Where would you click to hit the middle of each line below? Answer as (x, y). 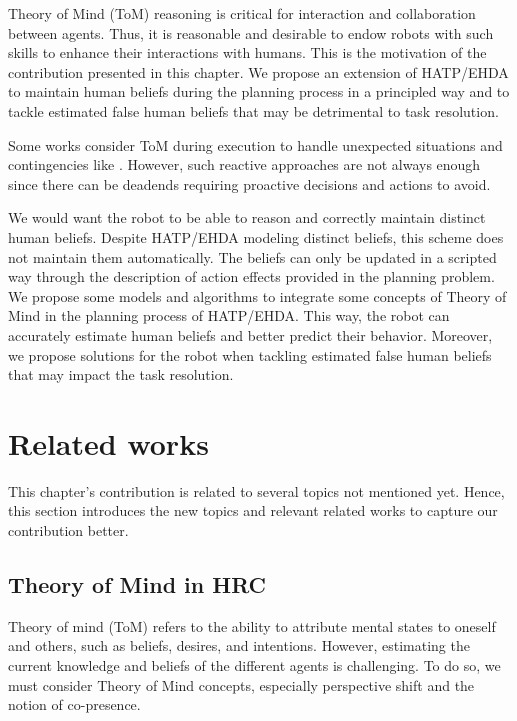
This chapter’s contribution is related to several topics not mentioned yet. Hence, (256, 490)
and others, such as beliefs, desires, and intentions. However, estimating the (239, 645)
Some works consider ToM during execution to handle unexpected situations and (255, 144)
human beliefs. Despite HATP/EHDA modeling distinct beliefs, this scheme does (256, 236)
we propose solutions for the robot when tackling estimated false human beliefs (250, 354)
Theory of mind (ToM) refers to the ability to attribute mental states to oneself (252, 625)
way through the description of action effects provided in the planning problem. (251, 276)
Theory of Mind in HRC (137, 583)
